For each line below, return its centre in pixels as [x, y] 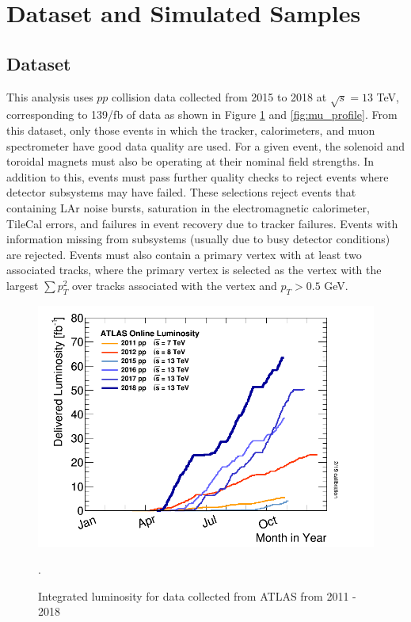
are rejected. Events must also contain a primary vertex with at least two [184, 254]
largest [23, 285]
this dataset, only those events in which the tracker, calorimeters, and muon [191, 130]
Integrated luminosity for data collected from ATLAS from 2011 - [197, 595]
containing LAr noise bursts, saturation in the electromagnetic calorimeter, [188, 207]
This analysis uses [50, 96]
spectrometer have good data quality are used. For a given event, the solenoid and [206, 145]
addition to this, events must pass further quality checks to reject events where [198, 176]
